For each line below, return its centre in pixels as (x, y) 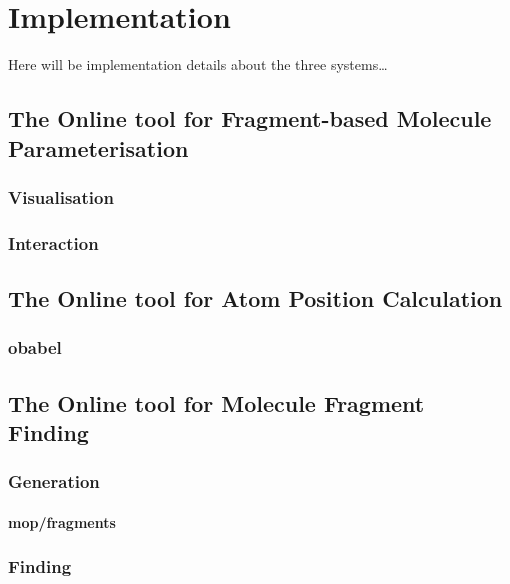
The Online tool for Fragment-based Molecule (250, 118)
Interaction (53, 242)
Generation (54, 481)
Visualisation (61, 196)
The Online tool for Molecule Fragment (216, 402)
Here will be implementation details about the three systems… (198, 64)
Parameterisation (98, 147)
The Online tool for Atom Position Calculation (255, 297)
